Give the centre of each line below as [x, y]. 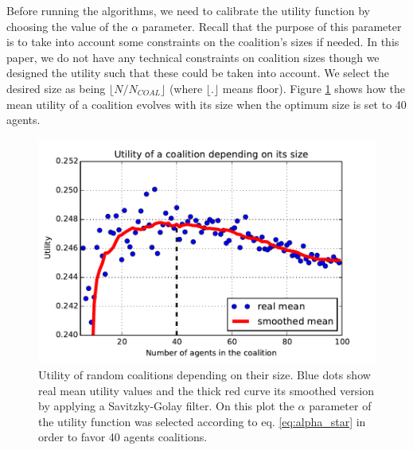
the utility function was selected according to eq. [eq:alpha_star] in [202, 421]
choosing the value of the [67, 26]
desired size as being [56, 88]
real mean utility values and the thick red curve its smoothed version [206, 390]
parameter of [340, 406]
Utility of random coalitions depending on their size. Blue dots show [205, 374]
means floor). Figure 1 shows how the [314, 88]
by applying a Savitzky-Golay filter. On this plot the [166, 406]
